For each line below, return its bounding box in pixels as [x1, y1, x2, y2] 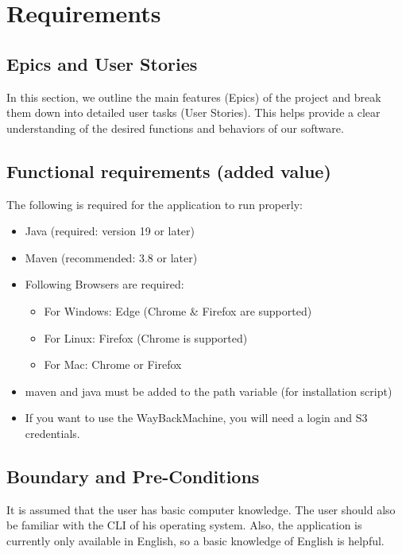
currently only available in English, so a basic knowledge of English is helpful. [6, 532, 385, 548]
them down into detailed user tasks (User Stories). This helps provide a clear [6, 104, 381, 121]
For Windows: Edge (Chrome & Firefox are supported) [44, 302, 312, 319]
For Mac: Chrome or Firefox [44, 356, 182, 373]
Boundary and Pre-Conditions [6, 463, 260, 488]
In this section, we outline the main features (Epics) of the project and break [6, 88, 381, 105]
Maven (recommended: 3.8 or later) [25, 249, 198, 265]
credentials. [25, 424, 80, 441]
